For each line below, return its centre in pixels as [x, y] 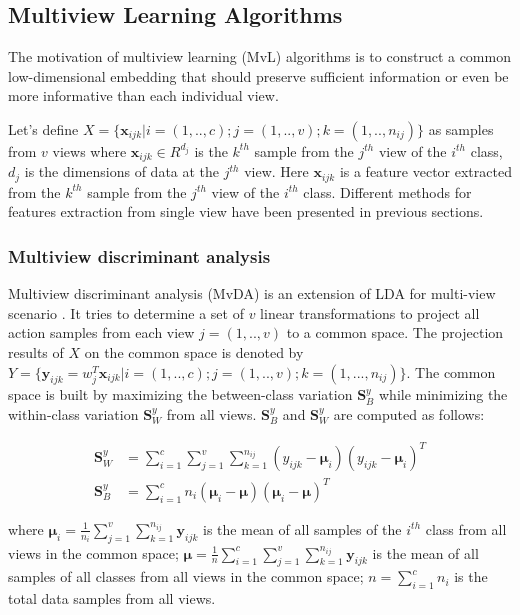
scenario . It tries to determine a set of [126, 312]
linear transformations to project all [370, 312]
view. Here [276, 171]
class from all [466, 528]
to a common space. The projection [395, 332]
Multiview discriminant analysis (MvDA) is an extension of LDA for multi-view [252, 293]
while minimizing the [443, 394]
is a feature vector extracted [425, 171]
